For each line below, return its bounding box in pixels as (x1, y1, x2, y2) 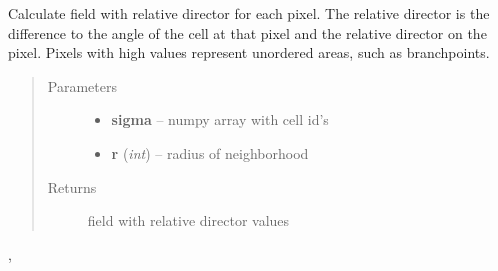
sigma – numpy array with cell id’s (111, 109, 329, 130)
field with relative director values (87, 210, 290, 231)
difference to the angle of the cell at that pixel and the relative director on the (8, 22, 487, 43)
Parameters (47, 75, 117, 96)
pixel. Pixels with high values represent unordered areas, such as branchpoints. (8, 42, 490, 63)
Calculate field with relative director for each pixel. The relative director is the (8, 3, 490, 23)
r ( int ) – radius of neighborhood (111, 142, 309, 163)
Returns (47, 176, 97, 197)
